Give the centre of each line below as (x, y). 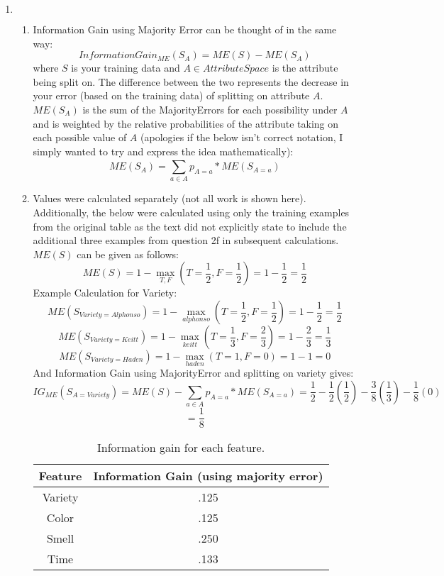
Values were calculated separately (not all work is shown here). (170, 198)
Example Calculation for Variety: (105, 293)
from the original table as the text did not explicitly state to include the (190, 226)
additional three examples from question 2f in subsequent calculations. (186, 240)
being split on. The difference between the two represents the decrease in (191, 81)
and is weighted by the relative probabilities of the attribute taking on (186, 123)
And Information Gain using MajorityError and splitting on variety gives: (193, 373)
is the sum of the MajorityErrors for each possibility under (210, 109)
